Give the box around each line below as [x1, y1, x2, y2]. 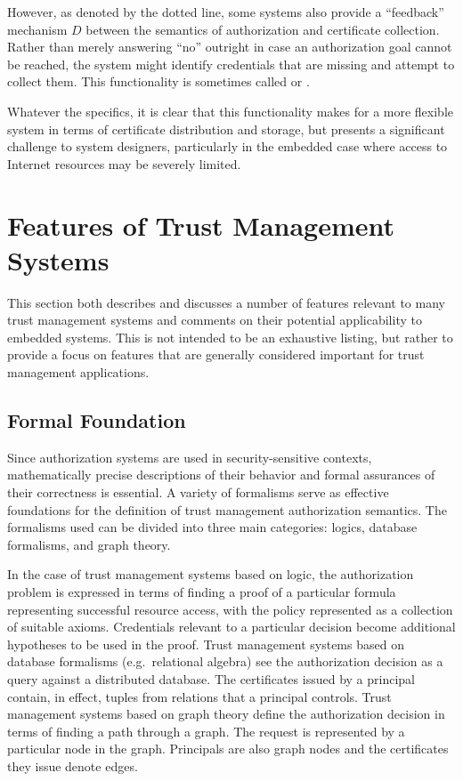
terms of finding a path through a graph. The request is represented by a [7, 721, 405, 740]
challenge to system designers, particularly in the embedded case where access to [7, 137, 448, 156]
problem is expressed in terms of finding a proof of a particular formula [7, 582, 396, 600]
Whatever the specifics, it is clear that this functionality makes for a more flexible [7, 101, 454, 120]
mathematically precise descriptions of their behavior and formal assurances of [7, 465, 435, 484]
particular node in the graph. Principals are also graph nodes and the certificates [7, 739, 449, 758]
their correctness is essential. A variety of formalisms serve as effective [7, 483, 389, 502]
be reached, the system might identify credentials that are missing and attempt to [7, 54, 455, 73]
